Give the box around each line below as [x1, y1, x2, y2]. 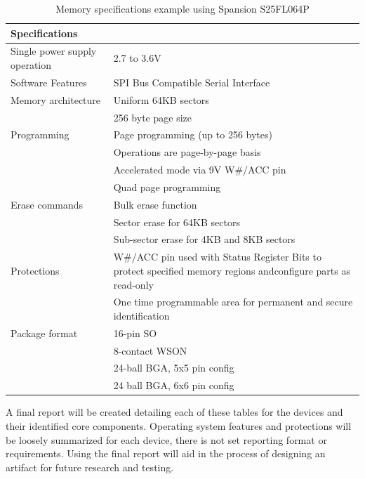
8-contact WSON [113, 343, 187, 357]
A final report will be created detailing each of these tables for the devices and [6, 405, 343, 419]
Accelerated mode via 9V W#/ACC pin [113, 162, 286, 177]
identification [113, 308, 170, 322]
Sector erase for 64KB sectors [113, 214, 240, 229]
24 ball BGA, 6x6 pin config [113, 378, 234, 393]
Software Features [11, 74, 87, 89]
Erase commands [11, 197, 84, 211]
